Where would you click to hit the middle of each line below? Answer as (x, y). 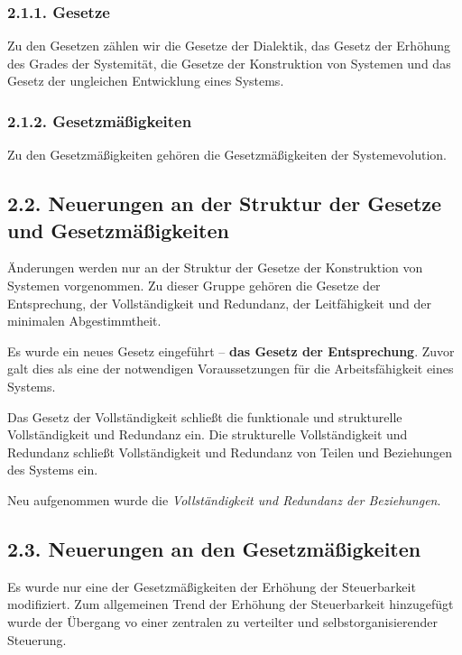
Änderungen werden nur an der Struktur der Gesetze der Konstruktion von (215, 268)
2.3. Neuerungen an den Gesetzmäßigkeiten (214, 548)
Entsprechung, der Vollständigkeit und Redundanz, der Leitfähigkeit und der (219, 303)
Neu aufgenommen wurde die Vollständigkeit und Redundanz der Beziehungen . (224, 499)
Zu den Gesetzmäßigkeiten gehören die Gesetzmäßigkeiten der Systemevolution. (227, 155)
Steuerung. (37, 639)
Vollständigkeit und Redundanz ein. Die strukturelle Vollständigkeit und (208, 434)
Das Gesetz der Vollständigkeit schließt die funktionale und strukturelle (205, 416)
